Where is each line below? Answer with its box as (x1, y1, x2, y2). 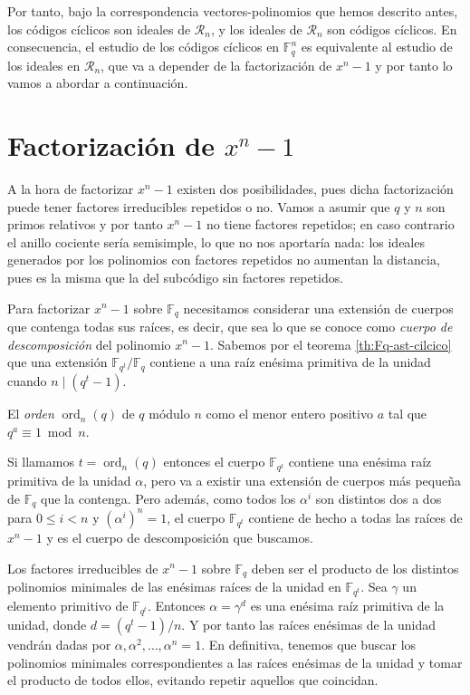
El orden (7, 404, 54, 423)
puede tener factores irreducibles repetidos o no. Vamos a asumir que (7, 197, 390, 216)
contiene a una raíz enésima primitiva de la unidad (149, 352, 431, 372)
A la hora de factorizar (7, 179, 134, 198)
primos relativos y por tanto (7, 215, 163, 234)
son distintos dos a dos (315, 488, 442, 507)
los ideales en (7, 55, 81, 74)
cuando (7, 372, 47, 391)
